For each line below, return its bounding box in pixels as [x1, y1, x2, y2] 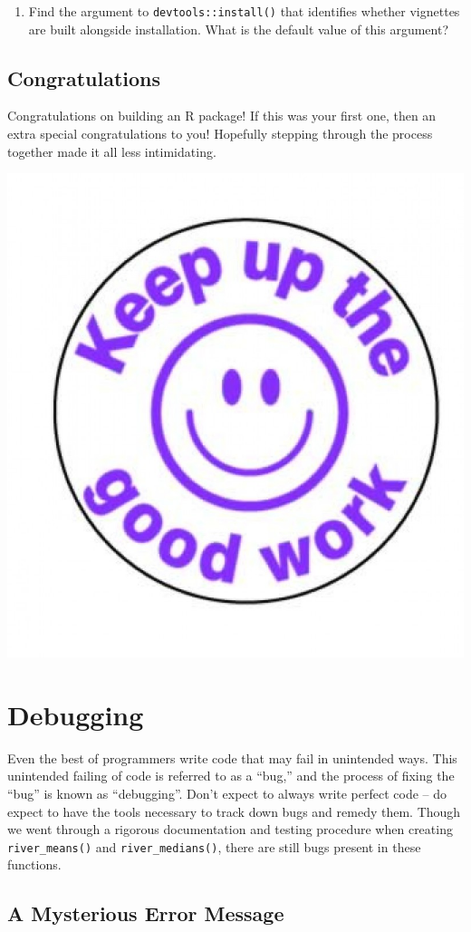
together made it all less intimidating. [7, 141, 216, 160]
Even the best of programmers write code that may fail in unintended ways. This [7, 748, 457, 767]
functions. [7, 855, 62, 874]
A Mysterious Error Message [7, 899, 284, 927]
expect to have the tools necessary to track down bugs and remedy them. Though [7, 801, 461, 820]
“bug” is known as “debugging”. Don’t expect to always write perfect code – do [7, 784, 447, 802]
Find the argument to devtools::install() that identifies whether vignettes [28, 2, 460, 20]
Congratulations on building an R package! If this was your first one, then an [7, 106, 437, 125]
